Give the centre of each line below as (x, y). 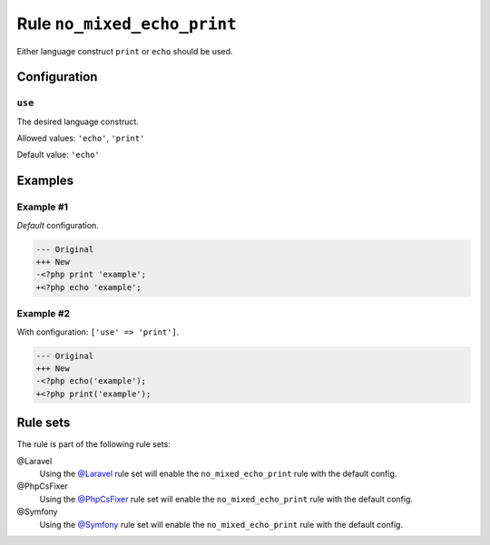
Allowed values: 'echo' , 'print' (81, 138)
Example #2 (44, 314)
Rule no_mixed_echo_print (127, 24)
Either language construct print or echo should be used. (125, 51)
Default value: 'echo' (58, 155)
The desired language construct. (78, 122)
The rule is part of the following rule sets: (94, 444)
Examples (45, 181)
